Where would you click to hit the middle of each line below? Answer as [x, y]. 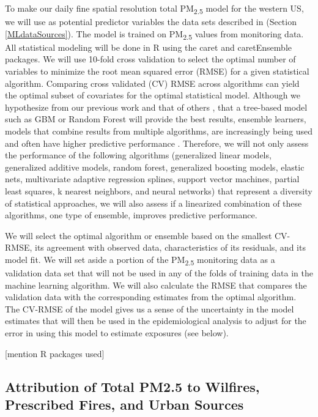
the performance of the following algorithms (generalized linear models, [138, 155]
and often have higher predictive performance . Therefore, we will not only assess [157, 143]
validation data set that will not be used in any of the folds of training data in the [159, 273]
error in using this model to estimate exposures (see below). [117, 333]
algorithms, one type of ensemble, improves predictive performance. [131, 215]
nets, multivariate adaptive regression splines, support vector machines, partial [152, 179]
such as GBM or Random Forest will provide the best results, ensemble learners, [156, 119]
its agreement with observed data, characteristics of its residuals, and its [170, 247]
